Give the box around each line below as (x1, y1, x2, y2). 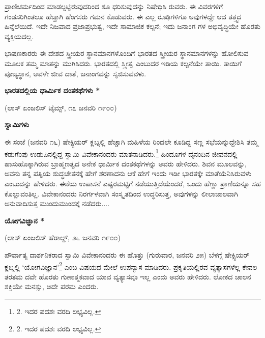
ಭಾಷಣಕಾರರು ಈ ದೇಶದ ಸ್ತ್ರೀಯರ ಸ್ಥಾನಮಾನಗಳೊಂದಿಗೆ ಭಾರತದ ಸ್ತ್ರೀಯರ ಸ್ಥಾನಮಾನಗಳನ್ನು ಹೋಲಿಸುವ (5, 48, 249, 59)
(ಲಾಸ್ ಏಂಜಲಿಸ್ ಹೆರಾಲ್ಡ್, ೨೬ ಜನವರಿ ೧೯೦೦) (5, 232, 121, 243)
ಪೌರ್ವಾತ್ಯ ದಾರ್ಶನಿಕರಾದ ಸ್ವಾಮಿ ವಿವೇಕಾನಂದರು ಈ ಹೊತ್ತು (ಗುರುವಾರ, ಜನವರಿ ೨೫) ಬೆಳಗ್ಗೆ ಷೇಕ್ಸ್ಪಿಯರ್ (5, 249, 250, 260)
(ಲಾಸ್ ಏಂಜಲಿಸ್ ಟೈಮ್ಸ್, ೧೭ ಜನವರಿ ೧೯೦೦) (5, 102, 117, 112)
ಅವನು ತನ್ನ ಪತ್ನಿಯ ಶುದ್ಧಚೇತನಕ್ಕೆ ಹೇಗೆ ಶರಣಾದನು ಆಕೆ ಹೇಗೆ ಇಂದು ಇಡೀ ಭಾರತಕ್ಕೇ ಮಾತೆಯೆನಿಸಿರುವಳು (5, 168, 251, 179)
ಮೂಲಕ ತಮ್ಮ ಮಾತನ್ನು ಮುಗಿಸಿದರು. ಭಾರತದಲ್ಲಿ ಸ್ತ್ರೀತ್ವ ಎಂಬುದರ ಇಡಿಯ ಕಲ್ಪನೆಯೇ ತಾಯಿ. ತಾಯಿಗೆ (5, 58, 242, 68)
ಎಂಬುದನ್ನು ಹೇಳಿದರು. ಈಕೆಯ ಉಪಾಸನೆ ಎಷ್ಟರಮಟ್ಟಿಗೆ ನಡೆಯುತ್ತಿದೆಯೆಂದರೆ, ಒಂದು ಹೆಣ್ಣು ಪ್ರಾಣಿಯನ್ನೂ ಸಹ (5, 178, 261, 188)
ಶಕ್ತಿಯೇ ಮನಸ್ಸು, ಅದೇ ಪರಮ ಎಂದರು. (5, 281, 99, 292)
